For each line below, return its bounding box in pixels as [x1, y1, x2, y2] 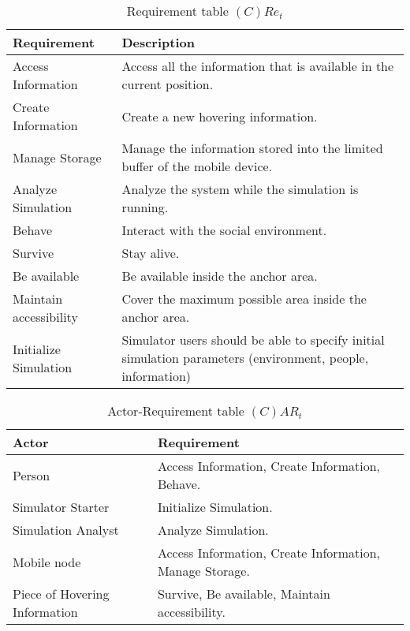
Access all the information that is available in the [121, 57, 394, 75]
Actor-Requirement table [107, 401, 244, 420]
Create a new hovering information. [121, 106, 318, 125]
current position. [121, 75, 214, 93]
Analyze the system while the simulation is [121, 180, 359, 198]
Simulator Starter [13, 498, 110, 516]
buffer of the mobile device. [121, 157, 273, 175]
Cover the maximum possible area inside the [121, 289, 367, 308]
